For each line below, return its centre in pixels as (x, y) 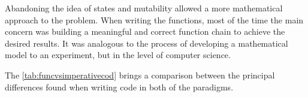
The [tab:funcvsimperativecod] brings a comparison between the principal (140, 75)
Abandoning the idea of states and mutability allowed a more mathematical (144, 8)
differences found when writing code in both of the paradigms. (119, 87)
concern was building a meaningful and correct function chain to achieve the (145, 31)
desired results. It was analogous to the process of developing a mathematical (147, 43)
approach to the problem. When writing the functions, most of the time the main (154, 19)
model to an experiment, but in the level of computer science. (118, 55)
